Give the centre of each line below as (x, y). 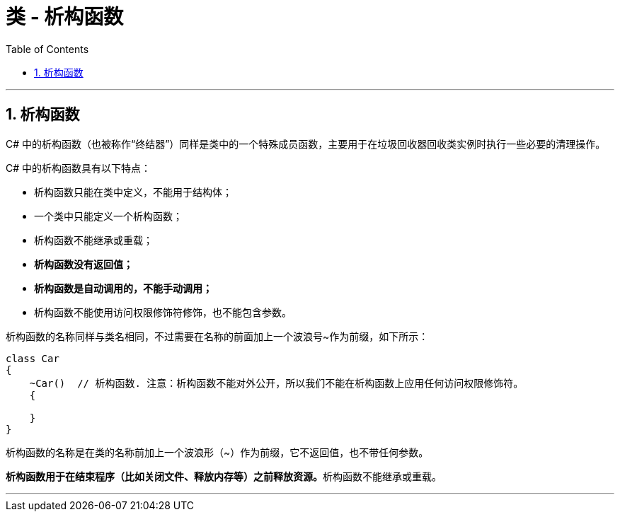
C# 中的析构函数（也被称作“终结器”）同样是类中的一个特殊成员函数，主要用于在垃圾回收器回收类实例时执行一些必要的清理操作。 (306, 144)
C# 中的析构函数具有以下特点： (79, 168)
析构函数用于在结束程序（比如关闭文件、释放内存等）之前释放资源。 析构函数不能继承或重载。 (224, 476)
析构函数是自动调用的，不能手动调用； (123, 288)
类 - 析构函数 (65, 17)
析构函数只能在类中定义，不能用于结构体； (133, 192)
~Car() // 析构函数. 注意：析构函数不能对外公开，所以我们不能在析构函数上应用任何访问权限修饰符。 (276, 383)
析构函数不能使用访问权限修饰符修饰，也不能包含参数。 (163, 312)
